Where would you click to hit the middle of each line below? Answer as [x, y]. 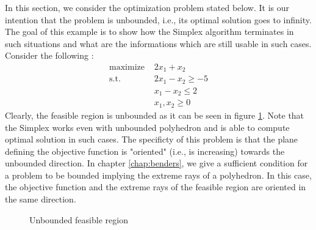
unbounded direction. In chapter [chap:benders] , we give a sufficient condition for [156, 163]
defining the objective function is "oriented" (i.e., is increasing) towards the [145, 151]
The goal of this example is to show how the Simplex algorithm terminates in [149, 32]
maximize [127, 67]
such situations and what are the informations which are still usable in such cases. [158, 43]
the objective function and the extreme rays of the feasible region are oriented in [156, 187]
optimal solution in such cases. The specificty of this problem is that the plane [152, 139]
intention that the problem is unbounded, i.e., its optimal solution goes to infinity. [158, 19]
